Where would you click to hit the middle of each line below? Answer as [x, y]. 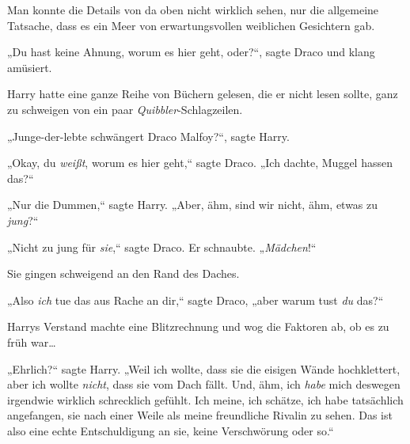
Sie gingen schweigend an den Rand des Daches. [123, 273]
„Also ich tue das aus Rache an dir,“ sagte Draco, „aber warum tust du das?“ [196, 300]
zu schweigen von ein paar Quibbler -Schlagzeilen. [125, 109]
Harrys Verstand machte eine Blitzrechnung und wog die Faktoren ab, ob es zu [198, 326]
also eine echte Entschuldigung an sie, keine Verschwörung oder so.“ [171, 430]
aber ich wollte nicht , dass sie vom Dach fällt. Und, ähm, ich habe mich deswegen [204, 384]
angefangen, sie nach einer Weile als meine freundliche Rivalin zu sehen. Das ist [200, 415]
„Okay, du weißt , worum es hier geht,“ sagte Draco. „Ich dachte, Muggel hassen [200, 163]
